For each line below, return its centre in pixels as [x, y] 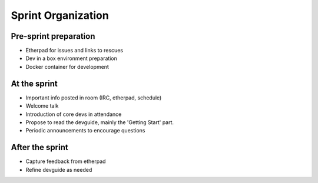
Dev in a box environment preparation [71, 58]
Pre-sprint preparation [53, 36]
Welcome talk [42, 106]
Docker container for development [67, 66]
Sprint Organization [60, 15]
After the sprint [39, 147]
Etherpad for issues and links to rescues [74, 51]
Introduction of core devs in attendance [74, 114]
